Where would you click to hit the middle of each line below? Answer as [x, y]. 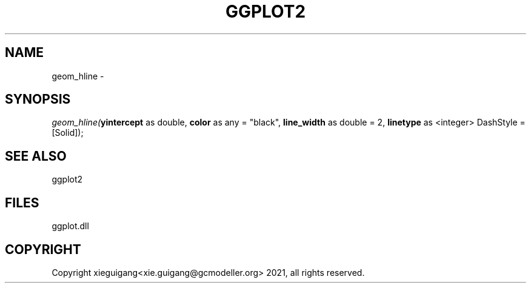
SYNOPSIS [38, 99]
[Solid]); [68, 133]
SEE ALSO [36, 156]
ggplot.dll [70, 226]
